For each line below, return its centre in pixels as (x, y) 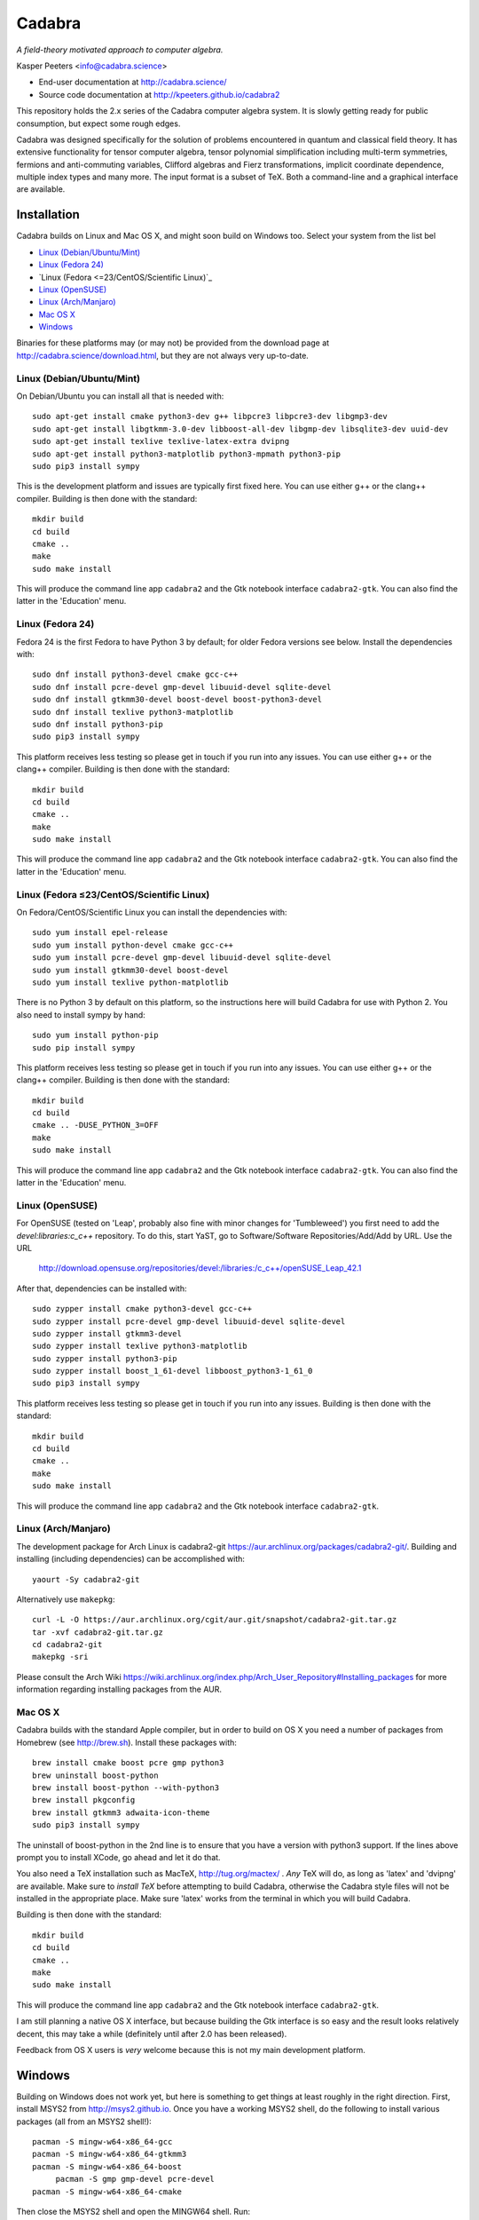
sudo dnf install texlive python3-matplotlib (133, 712)
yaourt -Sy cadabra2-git (86, 1579)
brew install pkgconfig (84, 1800)
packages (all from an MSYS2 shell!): (84, 2121)
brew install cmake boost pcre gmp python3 (128, 1763)
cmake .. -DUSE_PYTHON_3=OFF (95, 1125)
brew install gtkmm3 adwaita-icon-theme (121, 1812)
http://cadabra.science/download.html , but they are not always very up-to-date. (163, 355)
